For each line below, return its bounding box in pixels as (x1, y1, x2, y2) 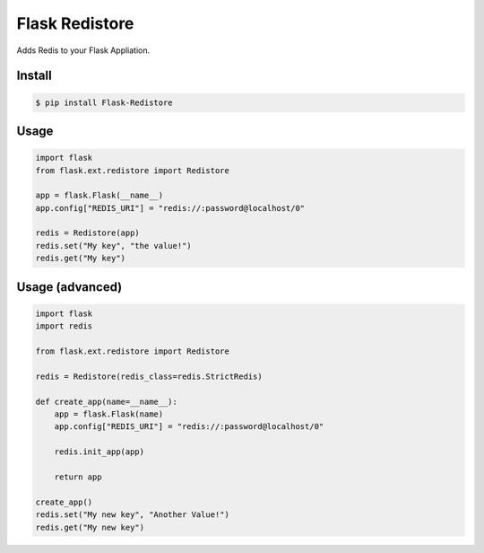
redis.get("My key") (35, 253, 125, 264)
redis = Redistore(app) (35, 228, 141, 238)
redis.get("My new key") (35, 522, 145, 532)
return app (54, 471, 102, 482)
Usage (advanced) (16, 279, 123, 294)
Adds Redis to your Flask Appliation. (16, 45, 151, 56)
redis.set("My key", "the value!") (35, 241, 192, 250)
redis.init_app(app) (54, 447, 145, 457)
